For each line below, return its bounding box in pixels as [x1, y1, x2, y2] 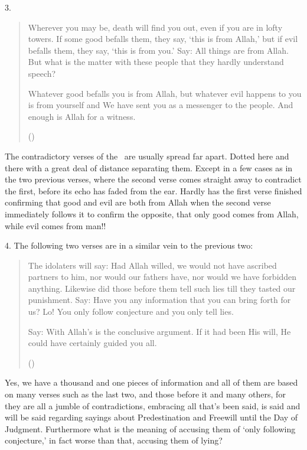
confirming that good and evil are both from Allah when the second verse [5, 196, 271, 208]
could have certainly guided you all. [28, 337, 157, 349]
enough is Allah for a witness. [28, 110, 136, 122]
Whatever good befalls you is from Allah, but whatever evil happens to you [28, 87, 302, 99]
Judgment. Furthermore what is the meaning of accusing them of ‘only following [5, 422, 296, 435]
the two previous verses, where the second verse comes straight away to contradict [5, 173, 302, 185]
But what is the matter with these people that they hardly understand [28, 56, 284, 68]
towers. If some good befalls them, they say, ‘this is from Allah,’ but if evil [28, 32, 298, 45]
